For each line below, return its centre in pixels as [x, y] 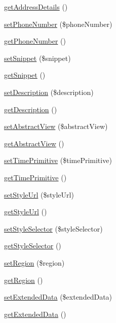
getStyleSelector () [33, 246]
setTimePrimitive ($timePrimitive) [58, 160]
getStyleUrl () [26, 212]
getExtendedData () [35, 314]
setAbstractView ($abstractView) [56, 126]
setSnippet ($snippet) [37, 58]
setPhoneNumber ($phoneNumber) [58, 24]
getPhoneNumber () [35, 41]
